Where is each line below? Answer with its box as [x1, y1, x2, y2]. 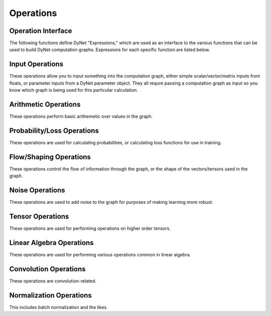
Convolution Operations [9, 264, 86, 273]
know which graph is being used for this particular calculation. [9, 87, 138, 93]
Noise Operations [9, 186, 65, 195]
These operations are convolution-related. [9, 278, 97, 284]
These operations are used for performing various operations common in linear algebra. [9, 251, 191, 257]
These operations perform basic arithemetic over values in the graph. [9, 113, 153, 120]
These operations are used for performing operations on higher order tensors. [9, 225, 171, 231]
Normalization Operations [9, 291, 92, 299]
